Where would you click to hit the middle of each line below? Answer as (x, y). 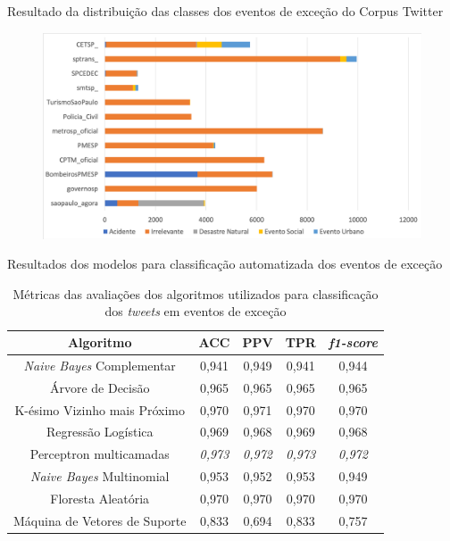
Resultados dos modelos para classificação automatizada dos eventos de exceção (225, 264)
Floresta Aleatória (100, 498)
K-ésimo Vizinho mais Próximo (100, 409)
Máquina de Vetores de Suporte (100, 520)
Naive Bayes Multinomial (100, 476)
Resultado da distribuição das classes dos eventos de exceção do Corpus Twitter (225, 11)
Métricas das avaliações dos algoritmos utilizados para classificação (196, 293)
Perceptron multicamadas (100, 454)
